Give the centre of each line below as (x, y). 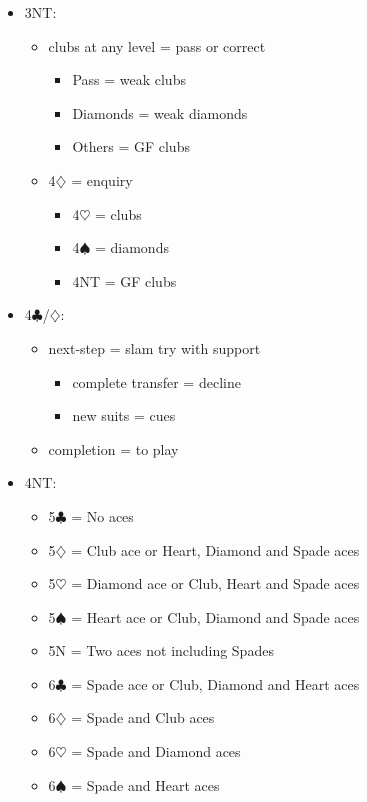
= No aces (102, 515)
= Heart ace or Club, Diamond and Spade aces (215, 616)
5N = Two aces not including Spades (161, 650)
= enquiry (102, 179)
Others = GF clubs (131, 146)
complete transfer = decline (156, 381)
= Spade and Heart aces (145, 784)
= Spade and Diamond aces (156, 751)
